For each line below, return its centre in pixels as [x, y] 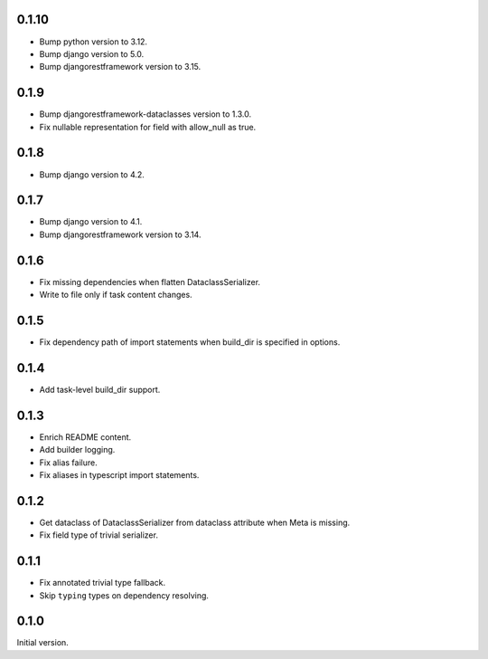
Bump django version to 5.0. [92, 53]
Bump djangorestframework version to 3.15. [120, 67]
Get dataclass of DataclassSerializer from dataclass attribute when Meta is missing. [195, 522]
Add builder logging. [77, 450]
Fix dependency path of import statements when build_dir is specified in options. [190, 342]
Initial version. [43, 643]
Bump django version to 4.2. [92, 174]
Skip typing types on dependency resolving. [124, 595]
